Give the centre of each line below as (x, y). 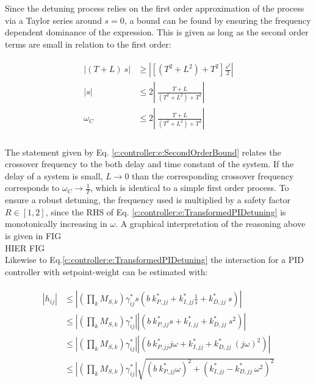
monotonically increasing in (56, 224)
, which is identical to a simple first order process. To (189, 188)
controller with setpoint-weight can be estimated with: (106, 271)
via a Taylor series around (53, 20)
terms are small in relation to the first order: (88, 44)
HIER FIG (25, 247)
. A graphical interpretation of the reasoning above (210, 224)
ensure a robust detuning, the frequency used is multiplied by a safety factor (148, 200)
